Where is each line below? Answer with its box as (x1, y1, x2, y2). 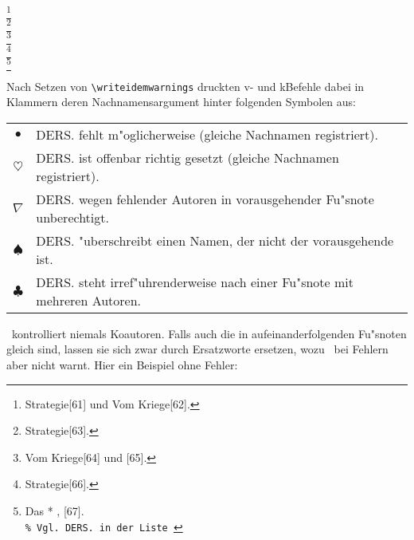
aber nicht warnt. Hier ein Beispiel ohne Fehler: (6, 357, 238, 373)
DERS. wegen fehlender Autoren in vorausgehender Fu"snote (36, 189, 374, 208)
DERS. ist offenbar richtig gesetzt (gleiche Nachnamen (36, 148, 339, 167)
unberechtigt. (36, 207, 109, 227)
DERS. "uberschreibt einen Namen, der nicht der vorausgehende (36, 231, 394, 250)
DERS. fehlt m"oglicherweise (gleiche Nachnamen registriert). (36, 124, 378, 144)
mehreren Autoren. (36, 290, 142, 309)
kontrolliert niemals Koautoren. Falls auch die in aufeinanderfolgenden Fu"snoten (11, 325, 407, 341)
